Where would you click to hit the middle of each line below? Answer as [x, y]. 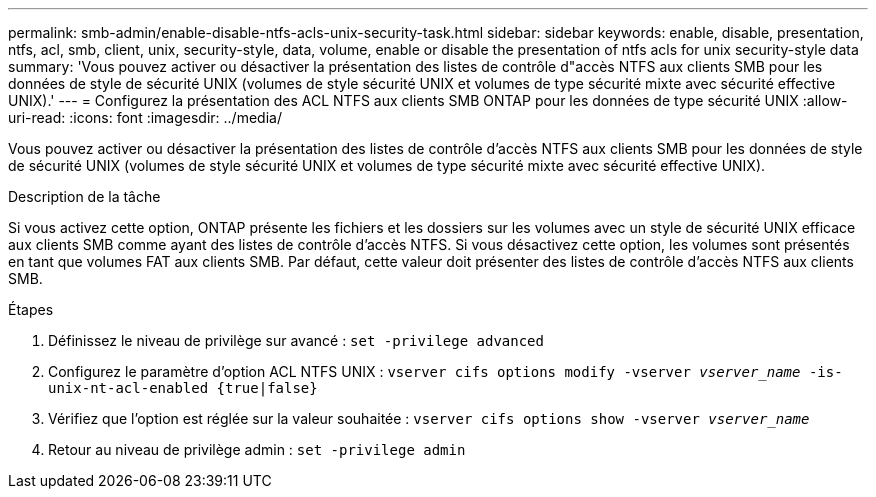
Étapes [31, 309]
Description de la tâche [84, 196]
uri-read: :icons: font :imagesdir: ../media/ [145, 117]
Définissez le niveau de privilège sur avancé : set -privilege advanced [296, 340]
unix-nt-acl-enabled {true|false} [183, 388]
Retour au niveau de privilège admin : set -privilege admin [257, 449]
